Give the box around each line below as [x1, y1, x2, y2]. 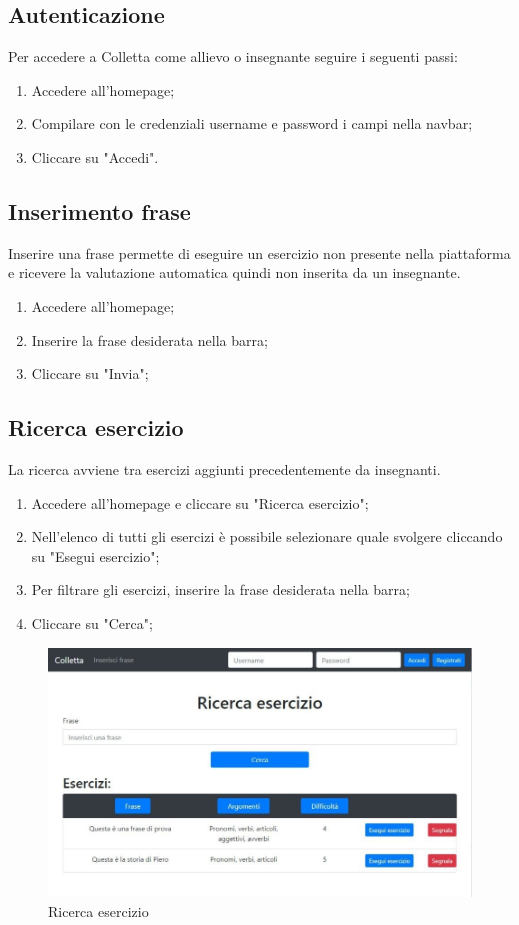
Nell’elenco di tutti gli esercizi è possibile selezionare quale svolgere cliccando [31, 526, 503, 547]
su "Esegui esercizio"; [31, 545, 160, 566]
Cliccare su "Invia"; [31, 363, 149, 384]
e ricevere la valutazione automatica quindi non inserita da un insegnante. [8, 262, 461, 283]
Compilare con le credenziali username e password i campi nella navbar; [31, 113, 473, 134]
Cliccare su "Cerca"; [31, 612, 153, 633]
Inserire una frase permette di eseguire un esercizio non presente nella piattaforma [8, 242, 511, 263]
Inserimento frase [8, 195, 191, 226]
